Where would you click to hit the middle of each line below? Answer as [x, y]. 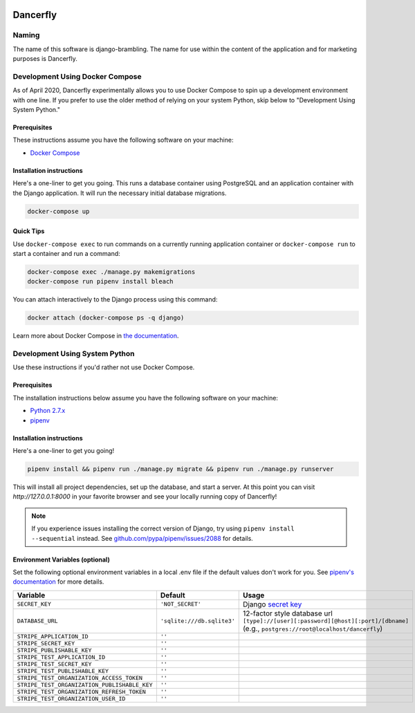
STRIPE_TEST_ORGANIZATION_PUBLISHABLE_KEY [85, 685]
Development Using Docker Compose [77, 76]
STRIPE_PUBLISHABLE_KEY [54, 650]
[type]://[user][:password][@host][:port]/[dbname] [326, 621]
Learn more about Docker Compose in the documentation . [96, 336]
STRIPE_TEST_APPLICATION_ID [61, 657]
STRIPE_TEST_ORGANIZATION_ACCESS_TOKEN [80, 678]
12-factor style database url [288, 613]
